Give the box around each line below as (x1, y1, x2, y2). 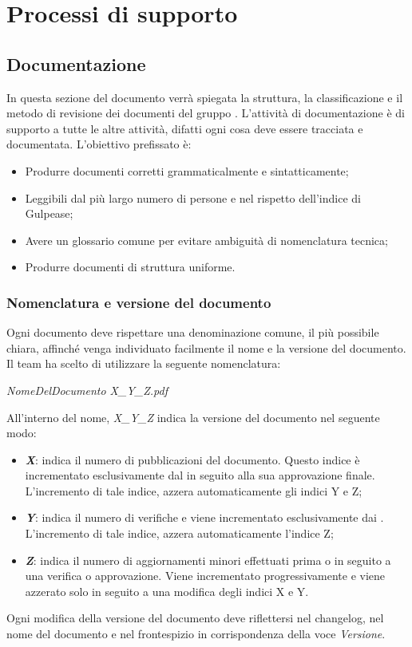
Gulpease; (25, 205, 73, 222)
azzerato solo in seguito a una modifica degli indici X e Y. (25, 582, 309, 599)
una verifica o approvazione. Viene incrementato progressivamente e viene (25, 567, 386, 584)
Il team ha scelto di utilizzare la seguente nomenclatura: (6, 355, 281, 372)
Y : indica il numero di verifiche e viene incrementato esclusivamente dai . (25, 509, 384, 526)
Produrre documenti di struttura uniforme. (25, 258, 236, 275)
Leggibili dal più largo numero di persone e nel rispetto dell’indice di (25, 189, 361, 206)
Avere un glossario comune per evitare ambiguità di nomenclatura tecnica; (25, 231, 388, 248)
